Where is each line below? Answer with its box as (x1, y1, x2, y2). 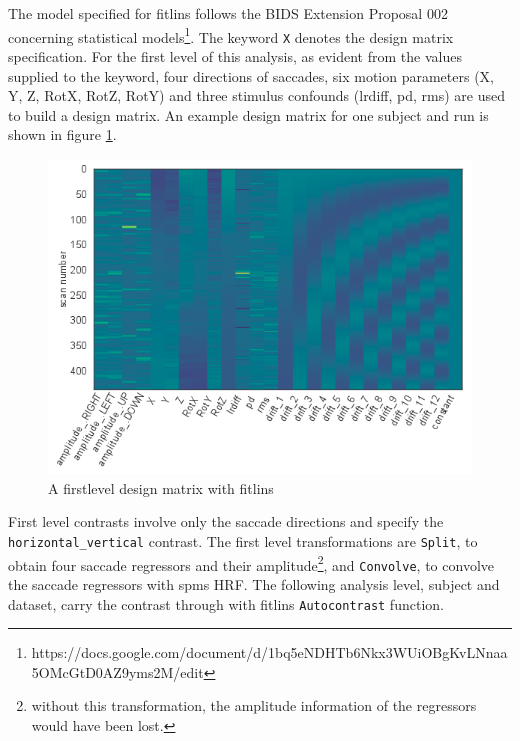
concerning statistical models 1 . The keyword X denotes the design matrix (8, 23, 454, 47)
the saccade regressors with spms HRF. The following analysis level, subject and (8, 574, 500, 594)
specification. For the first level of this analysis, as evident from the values (8, 45, 462, 66)
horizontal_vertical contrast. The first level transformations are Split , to (8, 531, 478, 552)
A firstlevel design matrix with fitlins (48, 477, 274, 498)
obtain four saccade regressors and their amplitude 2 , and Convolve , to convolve (8, 551, 494, 575)
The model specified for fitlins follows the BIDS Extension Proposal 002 (8, 3, 448, 23)
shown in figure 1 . (8, 124, 117, 145)
